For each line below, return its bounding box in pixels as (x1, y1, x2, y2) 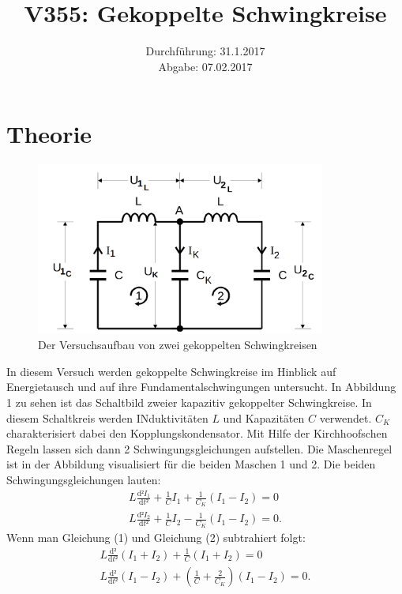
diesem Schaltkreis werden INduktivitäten (6, 409, 209, 426)
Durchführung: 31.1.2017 (145, 43, 265, 59)
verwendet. (319, 409, 372, 426)
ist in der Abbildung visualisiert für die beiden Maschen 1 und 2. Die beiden (6, 456, 376, 472)
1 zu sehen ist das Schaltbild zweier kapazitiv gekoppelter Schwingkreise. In (6, 393, 372, 410)
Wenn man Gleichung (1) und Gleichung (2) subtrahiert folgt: (6, 529, 306, 546)
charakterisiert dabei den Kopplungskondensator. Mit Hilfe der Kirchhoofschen (6, 425, 388, 442)
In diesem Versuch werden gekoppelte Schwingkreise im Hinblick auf (6, 363, 336, 379)
